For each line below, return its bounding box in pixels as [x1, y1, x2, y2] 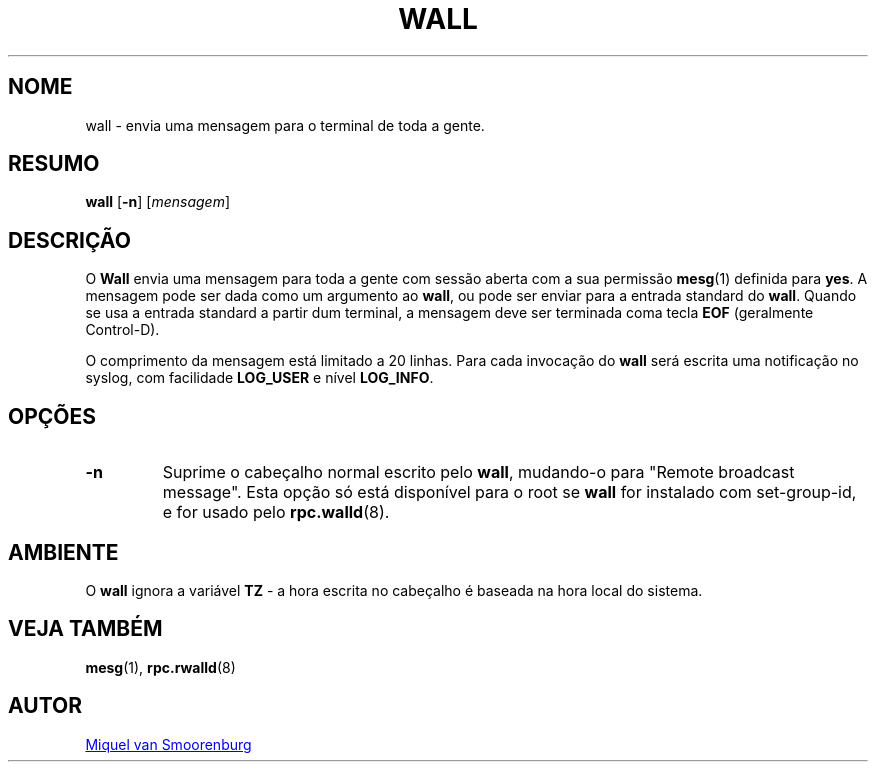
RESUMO [8, 151, 100, 177]
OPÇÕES [8, 403, 97, 429]
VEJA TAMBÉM [8, 616, 163, 642]
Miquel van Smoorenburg [85, 735, 252, 753]
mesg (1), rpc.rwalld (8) [85, 658, 236, 676]
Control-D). [85, 321, 160, 339]
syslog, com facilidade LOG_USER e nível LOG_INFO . [85, 369, 434, 387]
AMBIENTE [8, 539, 119, 565]
